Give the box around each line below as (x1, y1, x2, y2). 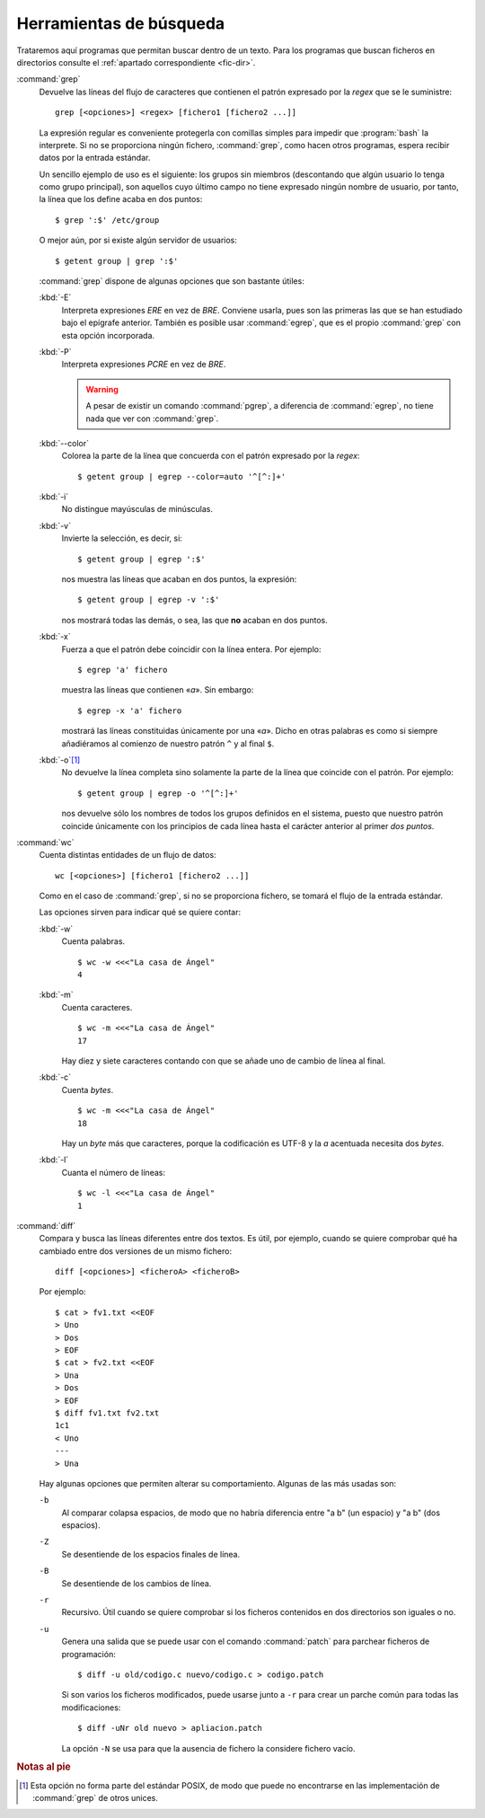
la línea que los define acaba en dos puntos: (39, 194, 203, 205)
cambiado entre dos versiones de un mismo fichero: (39, 1245, 233, 1257)
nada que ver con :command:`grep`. (85, 413, 219, 424)
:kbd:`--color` (39, 437, 90, 448)
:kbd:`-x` (39, 631, 71, 642)
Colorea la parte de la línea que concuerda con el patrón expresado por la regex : (61, 450, 360, 462)
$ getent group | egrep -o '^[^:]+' (77, 788, 239, 799)
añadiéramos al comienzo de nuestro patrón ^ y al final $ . (61, 737, 275, 749)
